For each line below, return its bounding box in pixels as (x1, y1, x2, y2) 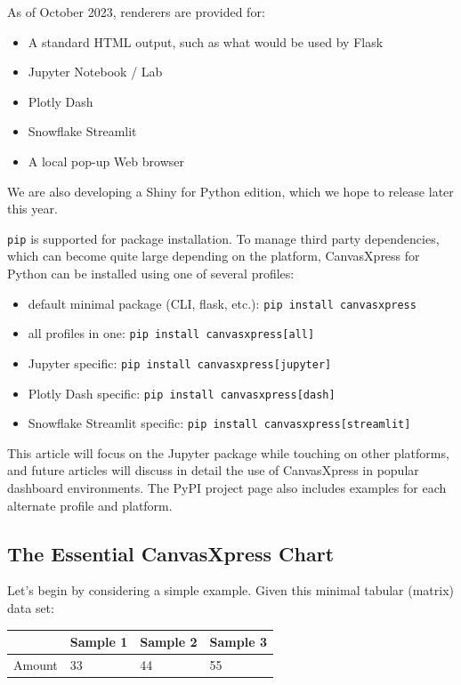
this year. (7, 199, 58, 218)
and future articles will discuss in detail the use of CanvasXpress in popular (7, 461, 419, 479)
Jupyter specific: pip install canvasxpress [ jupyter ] (28, 353, 332, 372)
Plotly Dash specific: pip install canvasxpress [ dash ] (28, 383, 336, 402)
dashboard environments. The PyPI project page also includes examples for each (7, 479, 447, 497)
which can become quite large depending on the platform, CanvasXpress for (7, 246, 420, 265)
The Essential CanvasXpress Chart (7, 539, 335, 567)
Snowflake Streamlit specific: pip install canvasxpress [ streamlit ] (28, 414, 411, 432)
